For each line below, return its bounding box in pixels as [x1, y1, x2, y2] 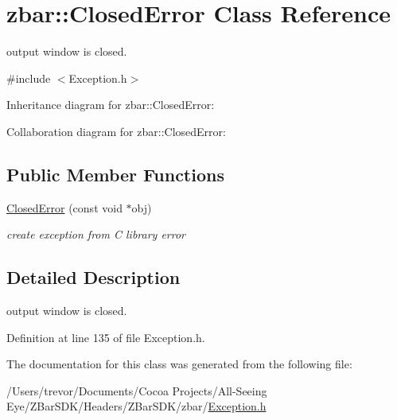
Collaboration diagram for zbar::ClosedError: [6, 122, 226, 139]
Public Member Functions [6, 161, 224, 186]
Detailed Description [6, 265, 181, 290]
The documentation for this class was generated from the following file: [6, 356, 352, 372]
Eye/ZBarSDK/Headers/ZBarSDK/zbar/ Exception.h [6, 398, 267, 414]
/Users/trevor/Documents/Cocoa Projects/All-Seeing [6, 382, 267, 399]
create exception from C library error [6, 226, 185, 243]
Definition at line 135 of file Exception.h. [6, 329, 205, 345]
